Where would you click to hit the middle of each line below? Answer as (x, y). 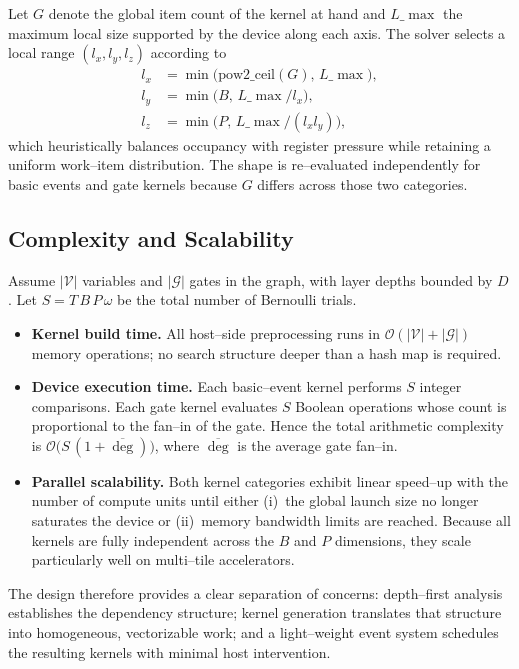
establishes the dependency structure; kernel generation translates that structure (255, 612)
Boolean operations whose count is (401, 405)
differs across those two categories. (362, 183)
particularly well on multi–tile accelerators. (163, 559)
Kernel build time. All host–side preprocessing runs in (205, 332)
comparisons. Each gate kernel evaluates (154, 405)
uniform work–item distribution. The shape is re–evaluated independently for (244, 164)
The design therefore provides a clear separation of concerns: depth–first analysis (255, 592)
